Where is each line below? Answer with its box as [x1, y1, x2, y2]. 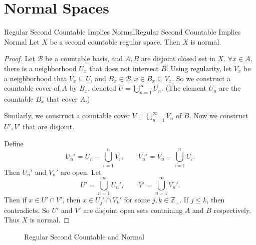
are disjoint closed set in [141, 53, 215, 64]
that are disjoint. [23, 121, 75, 132]
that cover [47, 93, 78, 104]
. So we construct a [172, 73, 231, 83]
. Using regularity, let [166, 63, 232, 73]
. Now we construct [189, 110, 248, 121]
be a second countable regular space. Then [50, 36, 180, 47]
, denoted [88, 83, 116, 93]
